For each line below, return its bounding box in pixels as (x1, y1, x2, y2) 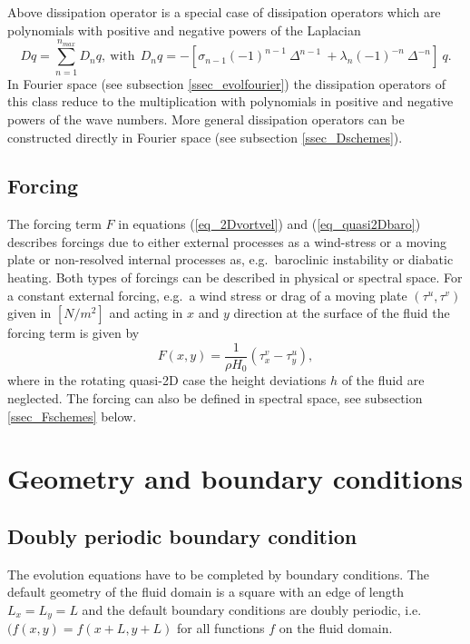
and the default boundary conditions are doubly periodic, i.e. (82, 599, 422, 619)
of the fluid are (341, 371, 425, 390)
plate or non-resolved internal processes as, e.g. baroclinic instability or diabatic (7, 250, 454, 269)
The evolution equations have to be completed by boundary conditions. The (7, 564, 429, 583)
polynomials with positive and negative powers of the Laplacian (7, 20, 361, 39)
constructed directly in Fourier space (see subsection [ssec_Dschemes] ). (7, 127, 403, 146)
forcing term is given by (7, 323, 140, 342)
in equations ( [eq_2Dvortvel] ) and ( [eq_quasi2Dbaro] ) (118, 214, 421, 233)
